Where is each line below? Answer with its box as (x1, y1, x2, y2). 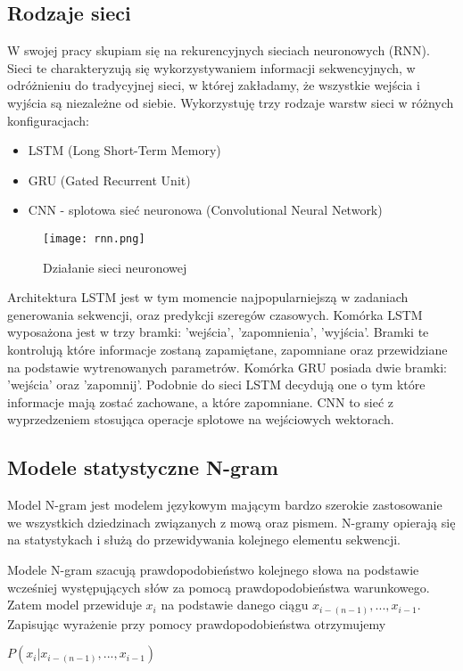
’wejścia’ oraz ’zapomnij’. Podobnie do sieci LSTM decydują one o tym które (7, 375, 426, 394)
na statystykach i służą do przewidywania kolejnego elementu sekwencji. (7, 530, 401, 549)
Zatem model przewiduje (7, 595, 142, 614)
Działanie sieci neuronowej (43, 258, 187, 276)
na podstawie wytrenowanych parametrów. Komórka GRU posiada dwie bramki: (7, 357, 447, 376)
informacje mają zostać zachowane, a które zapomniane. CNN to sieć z (7, 392, 393, 411)
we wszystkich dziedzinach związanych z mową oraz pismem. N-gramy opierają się (7, 512, 456, 531)
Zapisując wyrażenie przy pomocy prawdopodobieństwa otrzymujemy (7, 614, 386, 633)
